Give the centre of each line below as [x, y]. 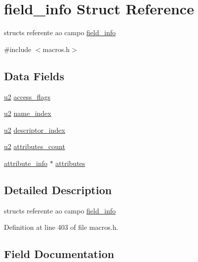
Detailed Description [58, 189]
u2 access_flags [27, 96]
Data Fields [34, 76]
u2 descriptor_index [35, 130]
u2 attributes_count [35, 146]
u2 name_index [28, 113]
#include [18, 49]
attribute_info [26, 163]
